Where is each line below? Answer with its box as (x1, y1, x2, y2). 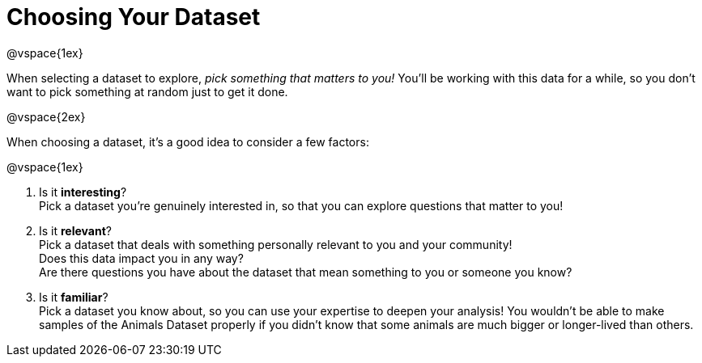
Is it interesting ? (39, 184, 127, 199)
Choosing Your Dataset (6, 3, 261, 31)
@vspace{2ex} (6, 109, 86, 124)
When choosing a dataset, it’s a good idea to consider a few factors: (6, 134, 369, 149)
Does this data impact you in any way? (39, 251, 244, 265)
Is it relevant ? (39, 223, 112, 238)
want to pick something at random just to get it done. (6, 84, 288, 99)
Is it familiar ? (39, 289, 108, 304)
